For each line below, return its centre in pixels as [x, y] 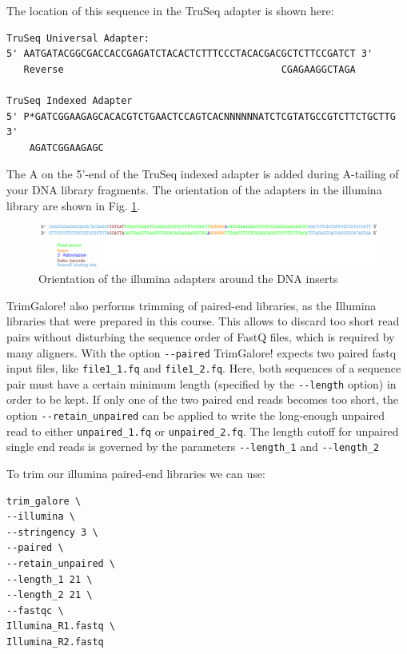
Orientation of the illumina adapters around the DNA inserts [188, 279]
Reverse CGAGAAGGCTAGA [190, 69]
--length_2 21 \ [50, 595]
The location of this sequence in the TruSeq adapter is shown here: [170, 10]
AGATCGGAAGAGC [66, 148]
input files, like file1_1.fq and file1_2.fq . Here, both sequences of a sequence [204, 368]
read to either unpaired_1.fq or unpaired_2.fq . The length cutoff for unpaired [203, 431]
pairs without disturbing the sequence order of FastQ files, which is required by [201, 336]
